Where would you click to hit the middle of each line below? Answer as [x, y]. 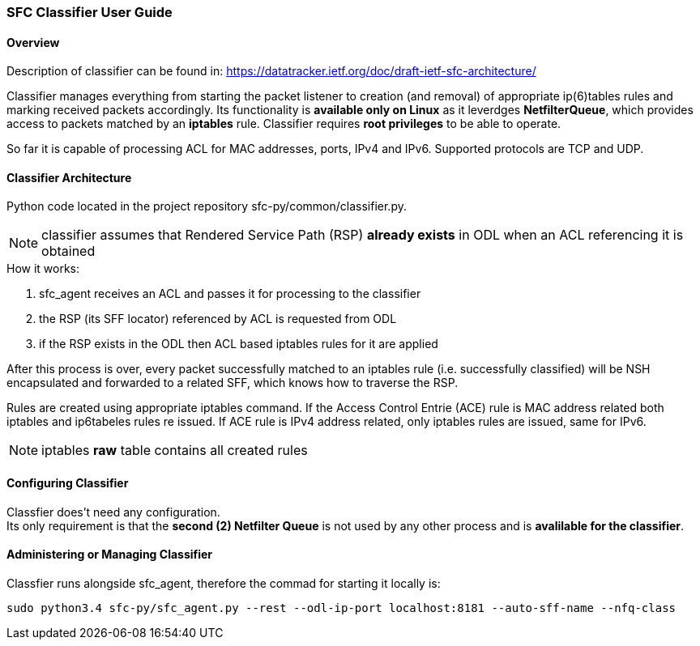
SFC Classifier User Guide [90, 12]
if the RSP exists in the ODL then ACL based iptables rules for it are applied [239, 344]
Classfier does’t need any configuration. [113, 512]
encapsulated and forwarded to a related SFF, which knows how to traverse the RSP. [233, 383]
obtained [68, 251]
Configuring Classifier [68, 483]
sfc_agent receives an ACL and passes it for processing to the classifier [230, 294]
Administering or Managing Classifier [110, 555]
